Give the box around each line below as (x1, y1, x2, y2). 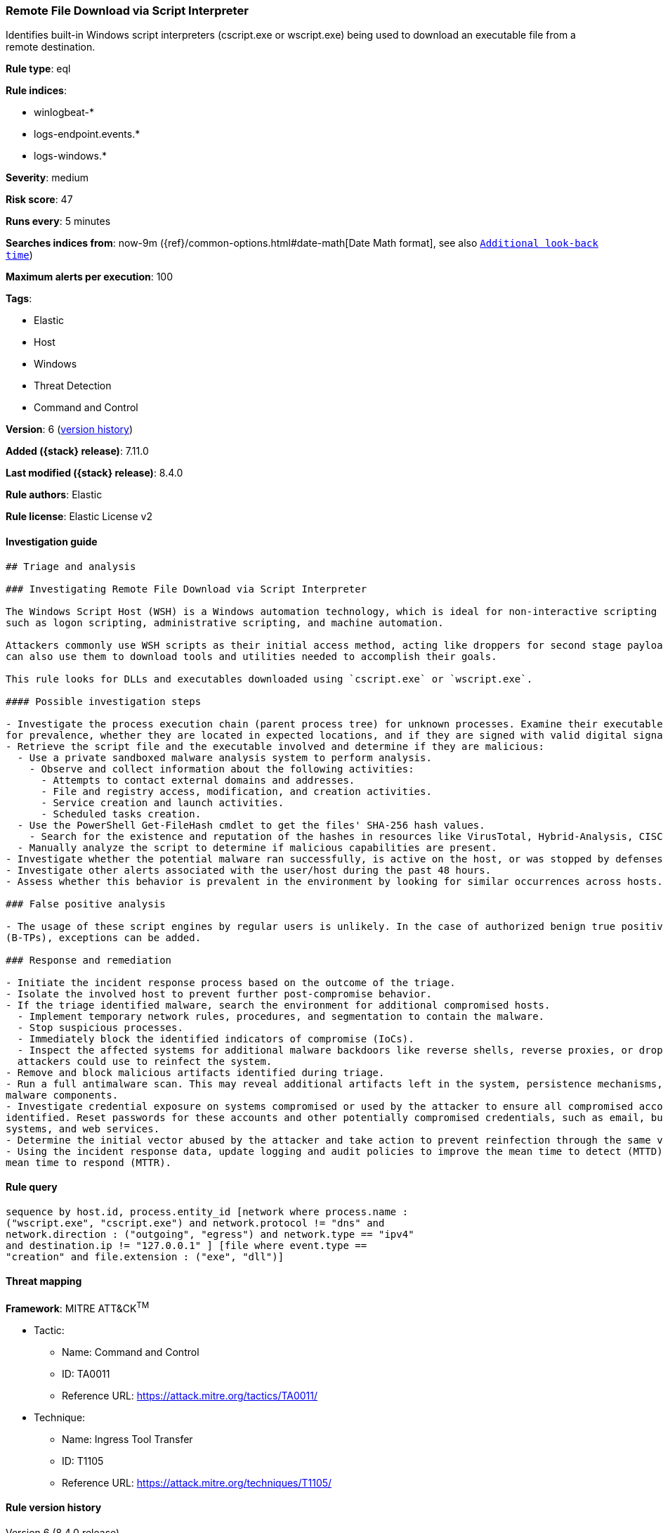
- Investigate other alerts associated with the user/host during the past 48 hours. (6, 864, 492, 876)
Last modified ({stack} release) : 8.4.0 (6, 467, 183, 479)
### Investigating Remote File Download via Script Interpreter (6, 583, 367, 595)
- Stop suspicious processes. (17, 1021, 183, 1033)
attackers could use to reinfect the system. (17, 1055, 273, 1067)
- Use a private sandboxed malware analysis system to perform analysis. (17, 751, 432, 763)
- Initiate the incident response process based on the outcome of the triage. (6, 976, 456, 988)
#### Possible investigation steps (6, 695, 202, 707)
